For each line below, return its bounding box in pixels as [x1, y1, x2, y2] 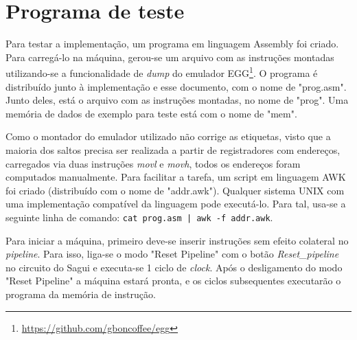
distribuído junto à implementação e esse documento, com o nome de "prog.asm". [5, 79, 347, 93]
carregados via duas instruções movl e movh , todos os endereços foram [5, 156, 301, 170]
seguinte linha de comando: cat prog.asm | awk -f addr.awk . [5, 209, 273, 224]
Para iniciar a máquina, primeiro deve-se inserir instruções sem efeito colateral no [5, 233, 349, 247]
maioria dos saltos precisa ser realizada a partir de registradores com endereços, [5, 142, 341, 157]
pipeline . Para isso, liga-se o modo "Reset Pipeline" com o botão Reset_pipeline [5, 247, 339, 261]
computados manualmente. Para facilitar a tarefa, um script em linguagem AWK [5, 170, 346, 184]
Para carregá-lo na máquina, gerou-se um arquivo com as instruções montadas [5, 49, 334, 64]
